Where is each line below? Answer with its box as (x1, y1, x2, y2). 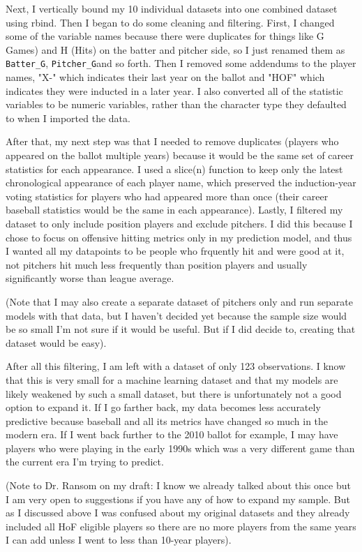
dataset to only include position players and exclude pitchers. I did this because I (6, 216, 353, 230)
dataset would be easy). (6, 335, 107, 350)
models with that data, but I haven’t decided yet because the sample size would (6, 308, 347, 322)
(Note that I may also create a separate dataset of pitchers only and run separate (6, 294, 353, 308)
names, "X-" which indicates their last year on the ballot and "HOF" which (6, 70, 325, 84)
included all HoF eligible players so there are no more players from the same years (6, 519, 356, 533)
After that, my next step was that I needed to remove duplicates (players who (6, 134, 339, 149)
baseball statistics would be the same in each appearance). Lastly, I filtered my (6, 202, 343, 217)
